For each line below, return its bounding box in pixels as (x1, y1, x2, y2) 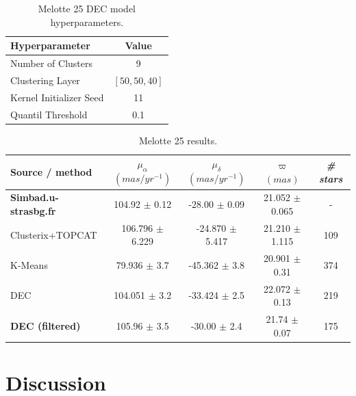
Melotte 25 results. (138, 133, 218, 147)
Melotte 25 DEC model (38, 1, 136, 15)
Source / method (10, 164, 92, 179)
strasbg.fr (10, 203, 56, 217)
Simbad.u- (10, 190, 59, 204)
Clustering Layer (10, 72, 80, 87)
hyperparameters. (50, 14, 124, 29)
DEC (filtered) (10, 318, 81, 332)
